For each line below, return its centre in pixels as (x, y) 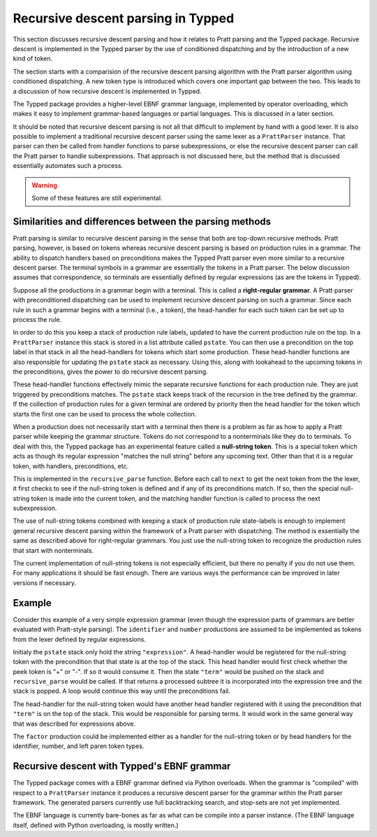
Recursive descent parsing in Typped (124, 18)
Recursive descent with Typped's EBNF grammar (122, 766)
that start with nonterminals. (53, 550)
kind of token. (33, 59)
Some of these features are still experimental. (97, 198)
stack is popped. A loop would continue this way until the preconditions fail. (121, 691)
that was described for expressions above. (74, 724)
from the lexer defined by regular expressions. (80, 639)
